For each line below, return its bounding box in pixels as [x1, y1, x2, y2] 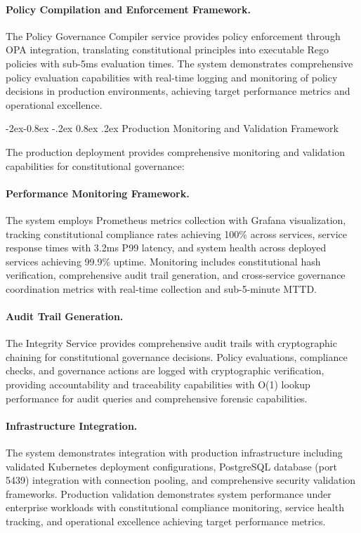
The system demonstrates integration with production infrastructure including [6, 445, 343, 460]
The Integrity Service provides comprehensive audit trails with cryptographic [6, 336, 337, 350]
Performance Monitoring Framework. [6, 185, 190, 200]
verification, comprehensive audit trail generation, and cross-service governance [6, 268, 346, 282]
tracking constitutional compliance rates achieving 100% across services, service [6, 226, 348, 241]
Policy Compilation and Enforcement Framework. [6, 1, 251, 16]
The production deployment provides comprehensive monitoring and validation [6, 144, 345, 159]
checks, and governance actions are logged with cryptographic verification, [6, 363, 324, 378]
